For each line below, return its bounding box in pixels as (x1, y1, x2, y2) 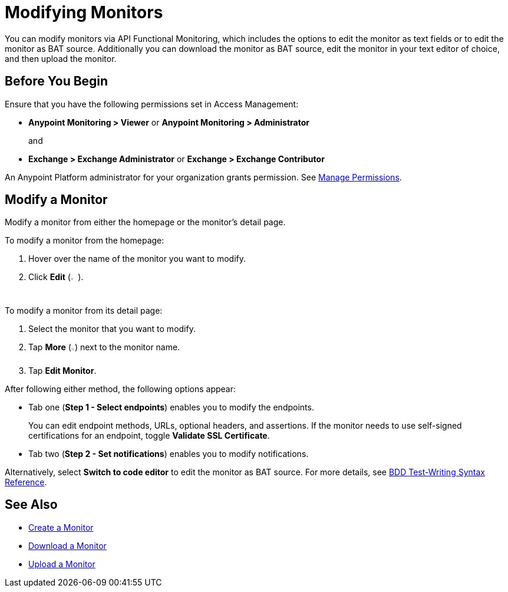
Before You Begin (5, 74, 108, 89)
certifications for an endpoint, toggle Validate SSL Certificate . (28, 430, 270, 440)
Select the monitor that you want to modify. (28, 323, 196, 334)
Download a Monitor (28, 540, 107, 551)
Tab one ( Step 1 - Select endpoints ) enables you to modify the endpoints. (28, 402, 314, 412)
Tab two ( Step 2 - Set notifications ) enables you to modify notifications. (28, 448, 309, 459)
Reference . (5, 476, 47, 487)
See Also (5, 497, 58, 512)
